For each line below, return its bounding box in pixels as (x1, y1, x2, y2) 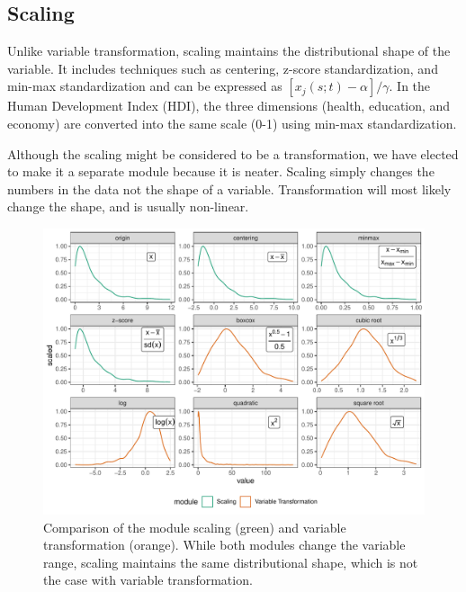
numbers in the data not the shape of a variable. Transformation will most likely (7, 179, 452, 198)
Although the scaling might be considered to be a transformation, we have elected (7, 144, 459, 163)
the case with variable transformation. (43, 570, 253, 589)
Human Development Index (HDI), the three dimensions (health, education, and (7, 96, 451, 115)
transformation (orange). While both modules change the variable (43, 535, 406, 554)
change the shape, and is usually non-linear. (7, 197, 249, 216)
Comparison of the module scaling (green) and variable (43, 517, 346, 536)
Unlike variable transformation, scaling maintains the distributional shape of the (7, 41, 451, 60)
